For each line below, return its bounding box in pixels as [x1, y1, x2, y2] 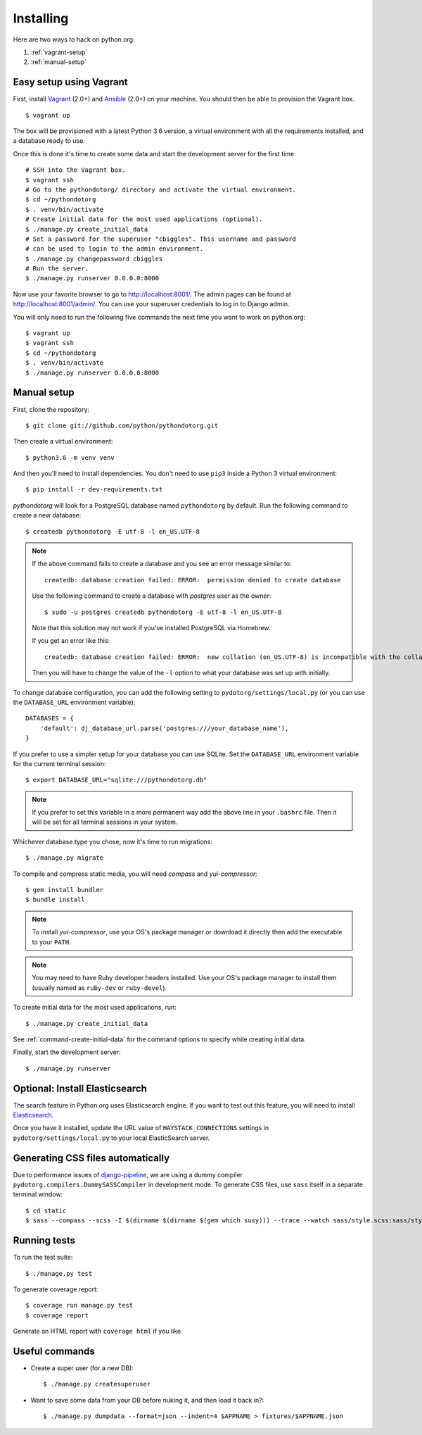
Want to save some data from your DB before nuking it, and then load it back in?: [30, 1396, 264, 1404]
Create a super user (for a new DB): [30, 1364, 134, 1372]
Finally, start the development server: [13, 1048, 121, 1056]
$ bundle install [25, 896, 85, 904]
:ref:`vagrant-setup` [30, 48, 88, 56]
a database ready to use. [13, 137, 86, 145]
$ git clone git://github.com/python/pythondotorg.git [25, 421, 219, 430]
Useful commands [13, 1345, 95, 1357]
